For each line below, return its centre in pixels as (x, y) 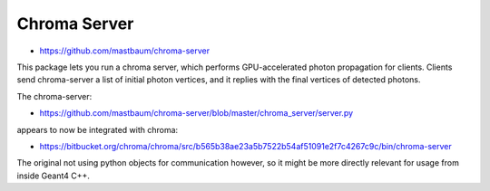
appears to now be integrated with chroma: (98, 129)
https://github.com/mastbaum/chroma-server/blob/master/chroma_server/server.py (196, 113)
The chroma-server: (54, 96)
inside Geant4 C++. (54, 176)
